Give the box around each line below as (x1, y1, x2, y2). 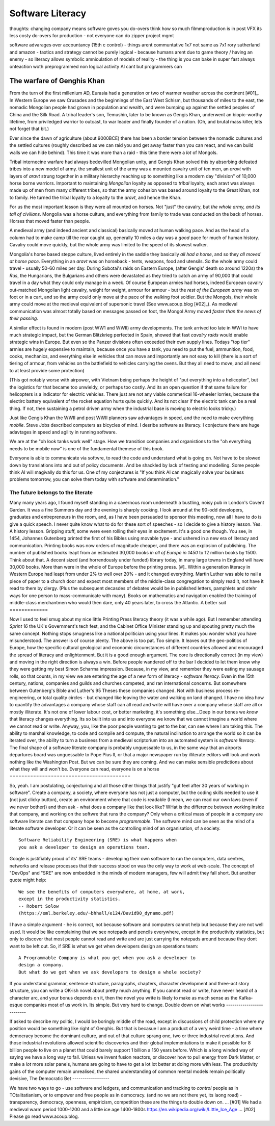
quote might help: (9, 877, 47, 883)
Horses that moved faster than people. (9, 218, 91, 224)
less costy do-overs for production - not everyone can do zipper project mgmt (9, 32, 174, 38)
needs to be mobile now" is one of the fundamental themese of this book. (9, 445, 164, 451)
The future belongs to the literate (9, 489, 93, 496)
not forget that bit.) (9, 125, 49, 132)
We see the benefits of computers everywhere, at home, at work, (18, 889, 185, 894)
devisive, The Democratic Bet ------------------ (9, 1076, 109, 1082)
